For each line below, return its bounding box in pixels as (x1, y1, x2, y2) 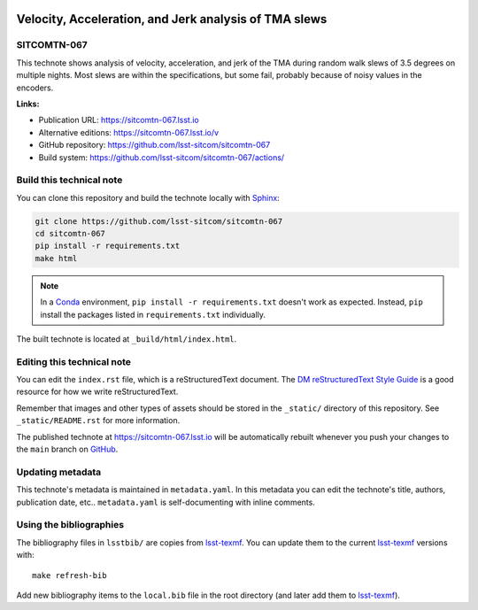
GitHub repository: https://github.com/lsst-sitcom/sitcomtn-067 (38, 140, 271, 151)
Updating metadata (16, 466, 102, 478)
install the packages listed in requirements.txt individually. (40, 309, 266, 320)
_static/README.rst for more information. (16, 415, 181, 426)
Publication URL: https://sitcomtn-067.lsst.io (38, 115, 199, 126)
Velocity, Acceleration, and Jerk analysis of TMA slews (16, 12, 328, 27)
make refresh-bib (32, 570, 107, 580)
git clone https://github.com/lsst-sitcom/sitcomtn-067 (35, 216, 283, 226)
